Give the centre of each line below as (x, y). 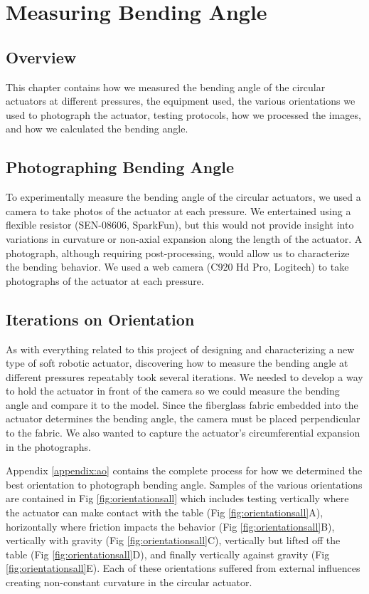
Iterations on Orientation (100, 319)
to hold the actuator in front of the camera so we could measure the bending (173, 391)
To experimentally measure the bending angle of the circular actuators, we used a (183, 197)
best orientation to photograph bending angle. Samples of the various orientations (184, 484)
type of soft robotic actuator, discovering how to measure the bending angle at (177, 363)
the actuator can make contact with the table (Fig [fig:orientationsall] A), (165, 512)
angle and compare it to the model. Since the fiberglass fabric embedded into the (182, 404)
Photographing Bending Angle (120, 167)
